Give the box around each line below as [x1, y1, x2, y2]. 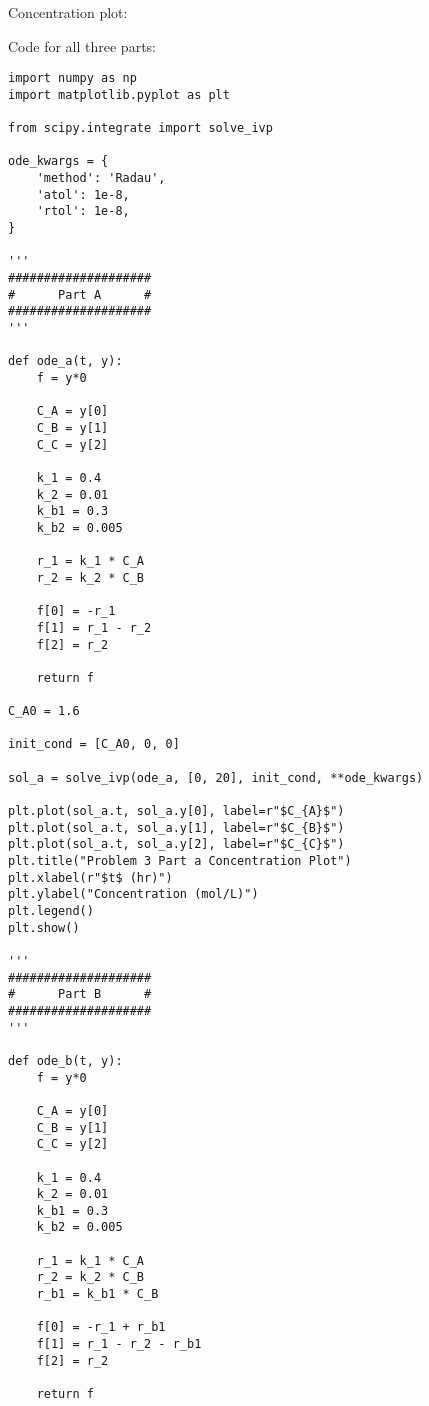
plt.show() [8, 920, 80, 935]
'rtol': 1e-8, [36, 204, 130, 219]
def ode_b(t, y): [8, 1053, 123, 1068]
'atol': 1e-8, [36, 187, 130, 202]
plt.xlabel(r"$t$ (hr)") [8, 870, 173, 885]
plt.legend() [8, 904, 94, 918]
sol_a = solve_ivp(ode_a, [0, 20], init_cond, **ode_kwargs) [8, 770, 424, 785]
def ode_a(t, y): [8, 354, 123, 369]
